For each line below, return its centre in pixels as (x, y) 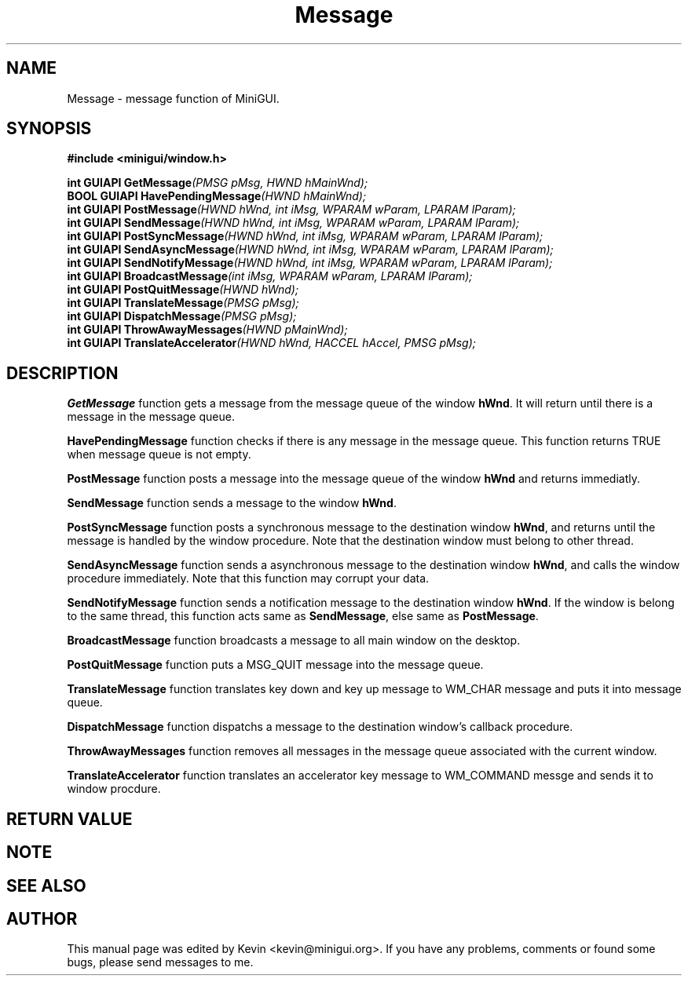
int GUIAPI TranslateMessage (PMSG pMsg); (183, 303)
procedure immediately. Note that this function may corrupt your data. (248, 579)
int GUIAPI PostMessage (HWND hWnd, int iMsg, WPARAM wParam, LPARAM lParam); (291, 210)
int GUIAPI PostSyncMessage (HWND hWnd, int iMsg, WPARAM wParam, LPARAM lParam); (305, 236)
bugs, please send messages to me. (160, 962)
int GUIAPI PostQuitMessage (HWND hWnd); (183, 290)
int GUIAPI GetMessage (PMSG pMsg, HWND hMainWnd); (218, 183)
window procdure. (114, 789)
